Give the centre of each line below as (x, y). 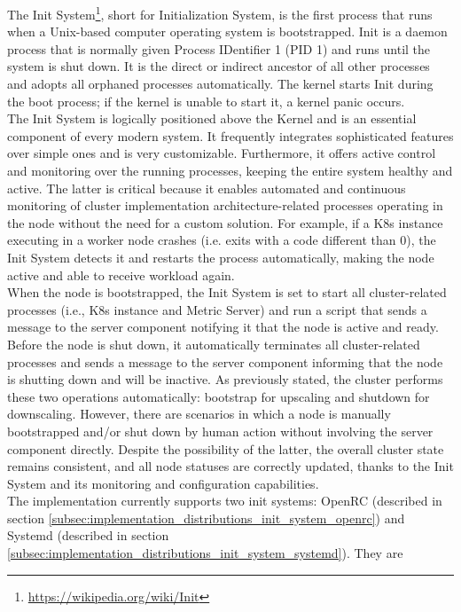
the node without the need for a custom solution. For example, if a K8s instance (225, 222)
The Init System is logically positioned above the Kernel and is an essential (212, 118)
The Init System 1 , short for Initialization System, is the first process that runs (220, 13)
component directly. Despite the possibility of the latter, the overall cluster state (226, 448)
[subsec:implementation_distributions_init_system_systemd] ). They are (205, 553)
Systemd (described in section (88, 535)
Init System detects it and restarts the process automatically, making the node (221, 257)
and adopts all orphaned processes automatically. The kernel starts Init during (220, 84)
